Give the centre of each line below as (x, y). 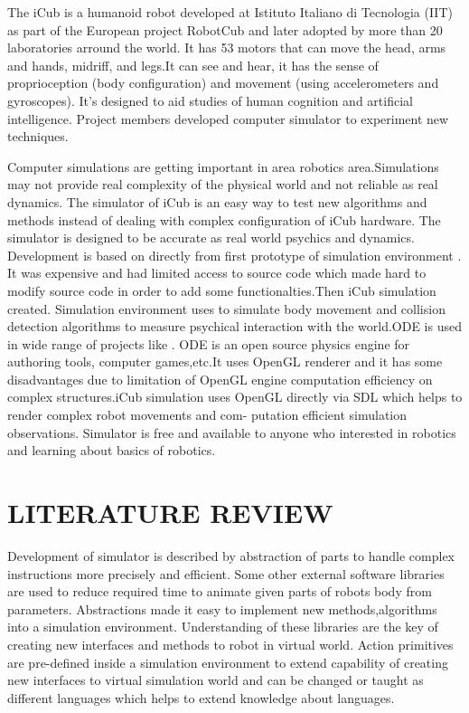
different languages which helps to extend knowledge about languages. (201, 697)
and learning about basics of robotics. (112, 450)
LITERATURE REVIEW (170, 513)
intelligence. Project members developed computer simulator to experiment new (228, 118)
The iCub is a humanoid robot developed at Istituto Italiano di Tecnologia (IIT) (230, 12)
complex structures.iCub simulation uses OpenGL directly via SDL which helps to (235, 397)
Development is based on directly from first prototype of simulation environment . (234, 255)
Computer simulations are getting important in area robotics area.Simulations (223, 166)
